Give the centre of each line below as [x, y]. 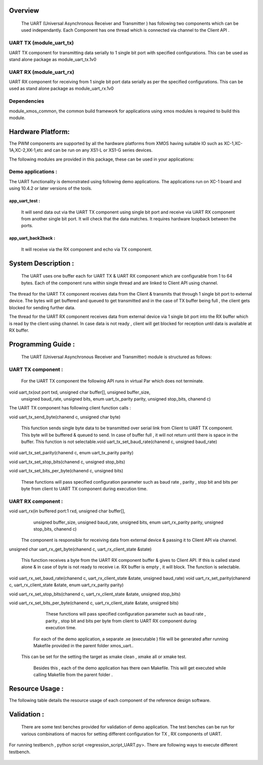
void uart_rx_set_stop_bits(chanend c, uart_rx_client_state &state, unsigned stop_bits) [95, 594]
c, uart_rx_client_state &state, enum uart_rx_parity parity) [66, 585]
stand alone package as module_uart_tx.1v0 [53, 59]
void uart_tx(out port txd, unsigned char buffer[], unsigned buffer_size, [80, 392]
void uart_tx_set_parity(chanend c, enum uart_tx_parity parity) [71, 453]
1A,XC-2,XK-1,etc [26, 150]
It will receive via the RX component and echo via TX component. [87, 249]
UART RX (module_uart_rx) [42, 72]
